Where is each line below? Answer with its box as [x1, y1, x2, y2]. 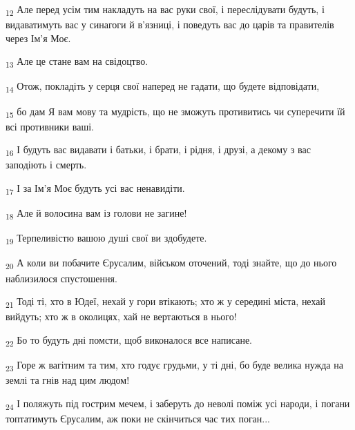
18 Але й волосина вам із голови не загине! [6, 206, 187, 222]
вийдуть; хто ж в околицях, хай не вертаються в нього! [6, 309, 237, 324]
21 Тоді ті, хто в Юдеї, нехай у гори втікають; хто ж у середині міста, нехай [6, 294, 325, 310]
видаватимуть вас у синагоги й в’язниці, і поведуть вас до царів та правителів [6, 17, 334, 32]
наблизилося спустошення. [6, 271, 117, 285]
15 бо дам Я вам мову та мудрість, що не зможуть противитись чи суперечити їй [6, 104, 345, 120]
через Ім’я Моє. [6, 30, 71, 45]
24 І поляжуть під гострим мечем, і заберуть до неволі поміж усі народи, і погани [6, 395, 350, 412]
